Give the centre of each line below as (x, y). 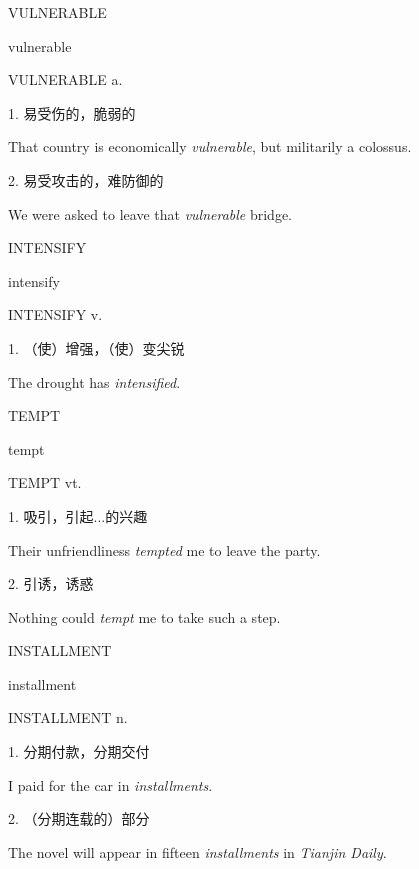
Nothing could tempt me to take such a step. (144, 616)
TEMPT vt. (45, 482)
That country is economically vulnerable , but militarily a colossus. (210, 146)
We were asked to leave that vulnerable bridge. (150, 213)
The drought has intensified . (94, 381)
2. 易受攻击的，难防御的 (86, 179)
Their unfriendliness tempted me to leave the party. (164, 549)
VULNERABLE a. (65, 79)
